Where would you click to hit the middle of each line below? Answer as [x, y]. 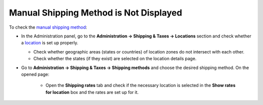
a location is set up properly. [50, 43]
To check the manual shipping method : [48, 27]
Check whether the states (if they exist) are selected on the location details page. [115, 59]
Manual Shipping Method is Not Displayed [96, 13]
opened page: [35, 74]
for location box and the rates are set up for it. [92, 92]
